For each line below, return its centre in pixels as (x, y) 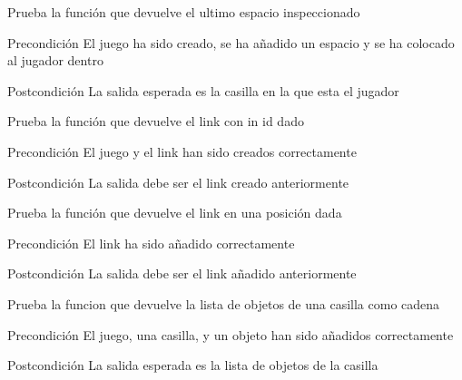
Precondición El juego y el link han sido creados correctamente (182, 151)
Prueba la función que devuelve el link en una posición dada (175, 213)
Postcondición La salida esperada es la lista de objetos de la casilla (193, 365)
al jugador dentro (55, 60)
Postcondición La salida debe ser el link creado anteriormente (178, 182)
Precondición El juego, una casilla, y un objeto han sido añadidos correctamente (231, 334)
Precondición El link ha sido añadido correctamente (151, 243)
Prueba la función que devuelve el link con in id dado (156, 121)
